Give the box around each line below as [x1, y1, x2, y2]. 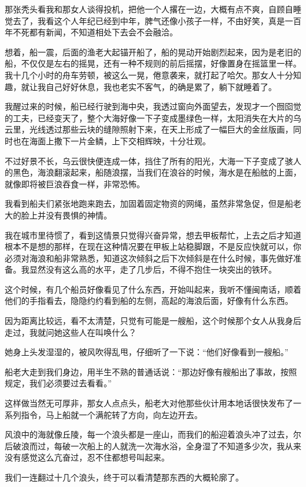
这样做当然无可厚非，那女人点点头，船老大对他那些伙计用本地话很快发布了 [5, 397, 293, 409]
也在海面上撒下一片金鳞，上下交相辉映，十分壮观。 [12, 134, 211, 147]
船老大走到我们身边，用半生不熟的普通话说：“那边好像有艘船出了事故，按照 [5, 365, 297, 377]
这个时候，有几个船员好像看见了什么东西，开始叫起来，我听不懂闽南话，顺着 [5, 283, 301, 295]
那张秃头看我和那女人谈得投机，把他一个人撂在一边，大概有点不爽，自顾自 [5, 3, 293, 15]
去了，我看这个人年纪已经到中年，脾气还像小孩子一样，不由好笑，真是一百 [12, 14, 301, 26]
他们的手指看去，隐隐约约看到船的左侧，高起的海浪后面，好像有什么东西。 [5, 294, 293, 307]
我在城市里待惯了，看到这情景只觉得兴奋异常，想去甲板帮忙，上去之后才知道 [5, 228, 301, 241]
